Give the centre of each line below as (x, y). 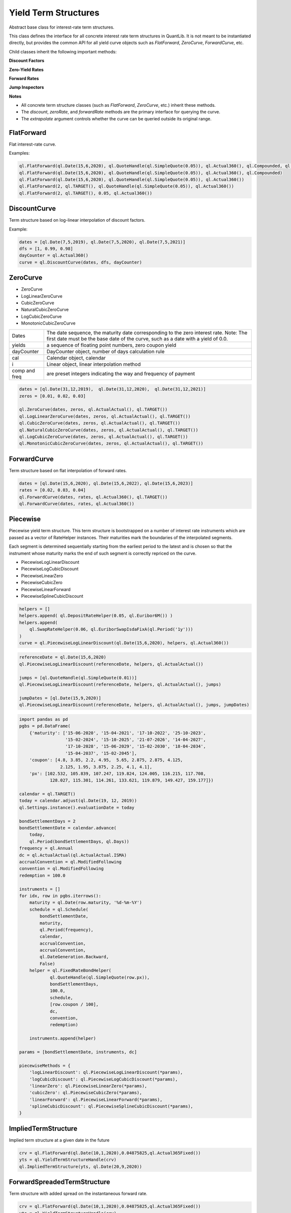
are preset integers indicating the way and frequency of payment (121, 374)
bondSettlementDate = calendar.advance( (68, 828)
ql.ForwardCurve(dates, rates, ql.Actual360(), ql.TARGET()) (93, 497)
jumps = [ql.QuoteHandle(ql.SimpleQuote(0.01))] (78, 678)
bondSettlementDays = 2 (48, 821)
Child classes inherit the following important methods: (63, 51)
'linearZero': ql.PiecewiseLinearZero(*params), (88, 1086)
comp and (24, 370)
